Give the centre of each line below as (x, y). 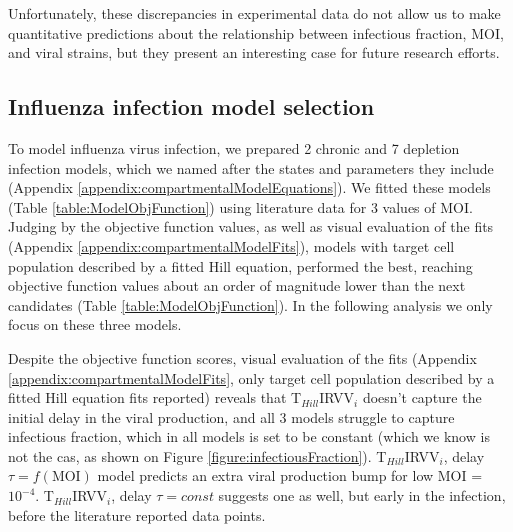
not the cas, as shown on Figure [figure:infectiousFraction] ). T (197, 455)
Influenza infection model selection (191, 106)
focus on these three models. (95, 324)
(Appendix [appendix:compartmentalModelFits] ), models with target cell (231, 245)
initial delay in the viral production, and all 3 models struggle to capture (231, 416)
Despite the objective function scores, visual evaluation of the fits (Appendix (242, 357)
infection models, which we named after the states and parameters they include (251, 167)
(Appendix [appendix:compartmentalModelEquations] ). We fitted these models (249, 187)
